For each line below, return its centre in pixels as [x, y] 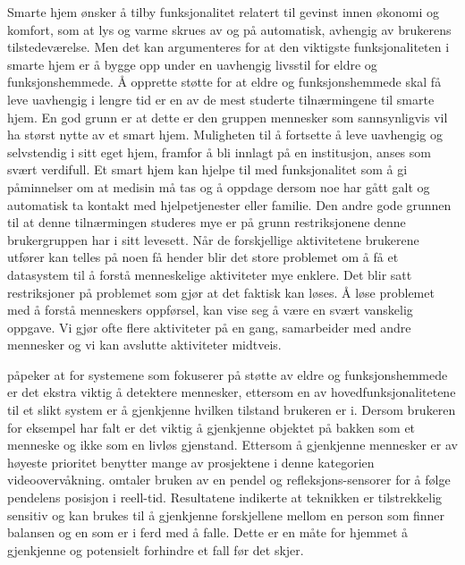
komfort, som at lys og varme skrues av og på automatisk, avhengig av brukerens [229, 29]
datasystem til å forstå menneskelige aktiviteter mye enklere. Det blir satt [210, 274]
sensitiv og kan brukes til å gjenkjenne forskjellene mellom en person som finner [226, 514]
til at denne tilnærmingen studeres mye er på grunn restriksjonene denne [207, 222]
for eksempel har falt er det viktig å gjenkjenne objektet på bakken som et [211, 427]
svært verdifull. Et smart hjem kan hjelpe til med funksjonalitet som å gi [207, 169]
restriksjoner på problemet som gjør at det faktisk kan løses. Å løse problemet [221, 292]
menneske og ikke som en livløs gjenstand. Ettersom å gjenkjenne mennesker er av [232, 445]
